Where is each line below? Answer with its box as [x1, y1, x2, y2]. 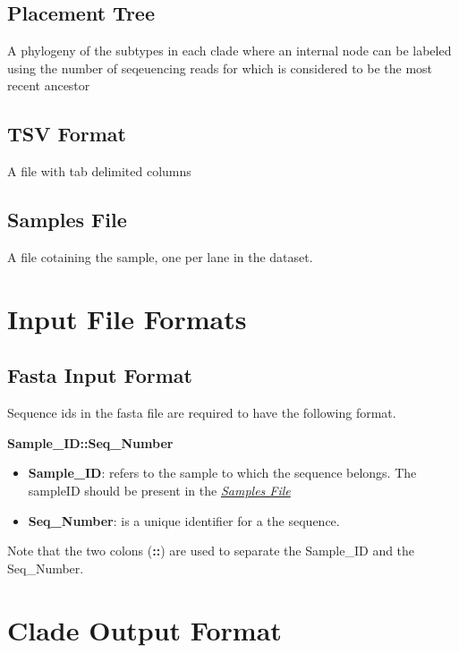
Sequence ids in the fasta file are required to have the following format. [7, 403, 396, 422]
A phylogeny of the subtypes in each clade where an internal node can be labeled [7, 41, 452, 60]
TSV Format [7, 120, 126, 148]
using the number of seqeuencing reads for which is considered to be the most [7, 58, 433, 77]
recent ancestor [7, 76, 90, 95]
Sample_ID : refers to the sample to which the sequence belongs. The [28, 463, 417, 482]
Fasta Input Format [7, 361, 192, 389]
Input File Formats [7, 300, 247, 336]
